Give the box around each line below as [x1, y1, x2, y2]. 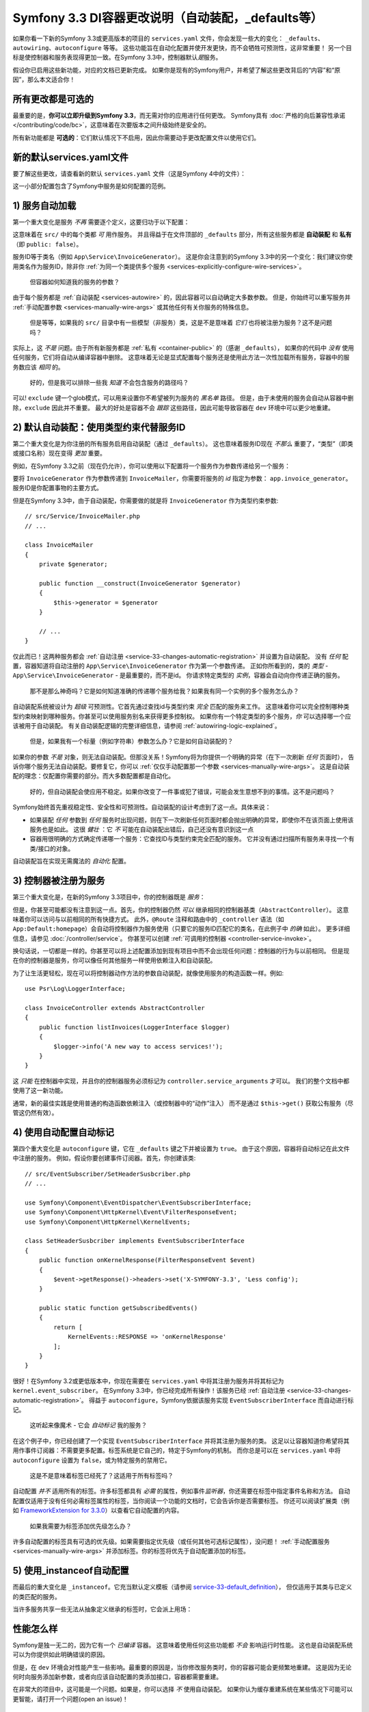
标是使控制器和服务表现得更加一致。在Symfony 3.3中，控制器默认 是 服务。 [12, 53, 222, 62]
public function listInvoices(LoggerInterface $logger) [38, 1023, 230, 1031]
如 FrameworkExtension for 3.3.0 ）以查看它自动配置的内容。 [12, 1507, 183, 1515]
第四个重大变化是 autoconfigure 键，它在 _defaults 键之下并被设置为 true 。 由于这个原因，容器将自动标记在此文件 [12, 1144, 350, 1153]
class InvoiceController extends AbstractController [25, 1004, 205, 1012]
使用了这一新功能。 [12, 1086, 67, 1095]
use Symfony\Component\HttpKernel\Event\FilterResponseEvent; [25, 1209, 238, 1216]
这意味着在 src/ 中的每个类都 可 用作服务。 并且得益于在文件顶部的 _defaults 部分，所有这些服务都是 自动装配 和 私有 [12, 230, 352, 239]
